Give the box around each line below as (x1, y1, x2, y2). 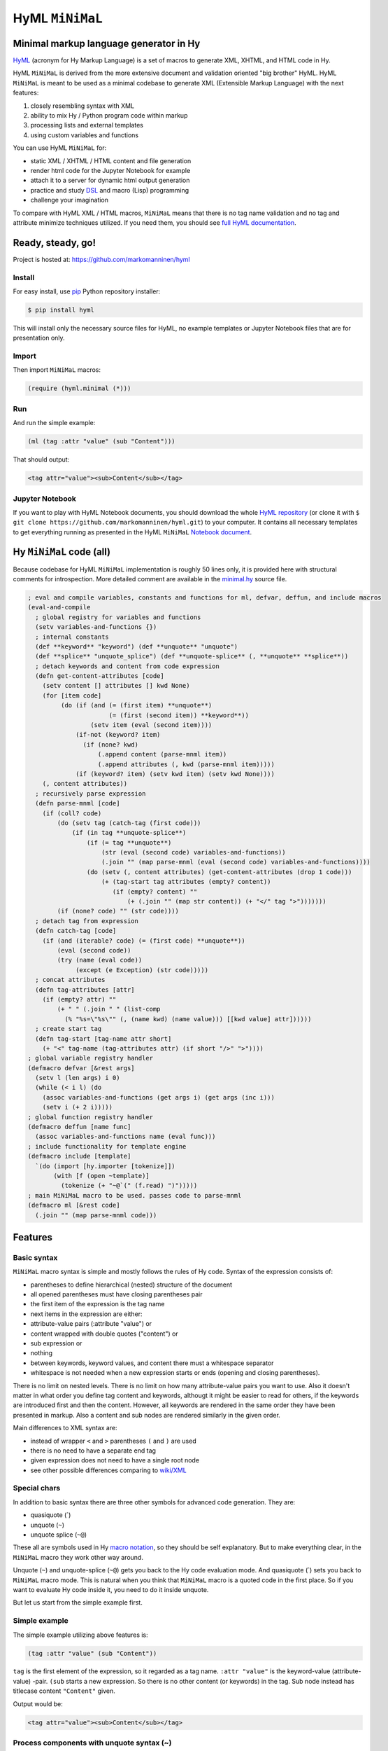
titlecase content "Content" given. (13, 1687, 115, 1695)
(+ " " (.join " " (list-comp (57, 1005, 161, 1013)
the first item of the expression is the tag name (30, 1300, 165, 1308)
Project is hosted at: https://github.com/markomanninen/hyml (13, 255, 190, 263)
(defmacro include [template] (27, 1152, 131, 1161)
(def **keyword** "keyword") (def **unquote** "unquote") (35, 642, 238, 651)
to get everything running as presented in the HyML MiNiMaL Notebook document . (13, 527, 252, 536)
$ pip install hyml (27, 305, 94, 314)
